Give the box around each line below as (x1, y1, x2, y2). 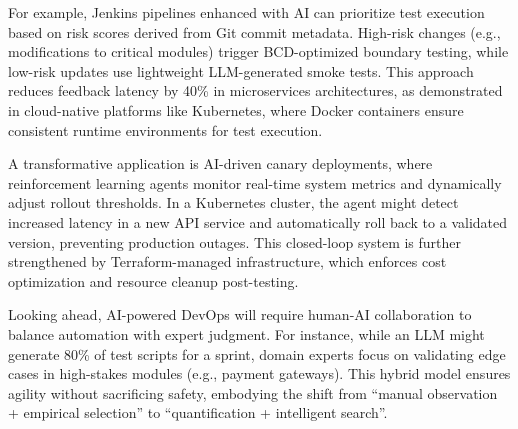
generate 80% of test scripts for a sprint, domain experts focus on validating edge (8, 343, 506, 364)
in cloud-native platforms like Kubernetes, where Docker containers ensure (8, 99, 464, 120)
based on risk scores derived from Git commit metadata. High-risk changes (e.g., (8, 21, 501, 42)
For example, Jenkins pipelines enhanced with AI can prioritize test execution (8, 2, 485, 22)
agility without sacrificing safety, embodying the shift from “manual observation (8, 382, 498, 403)
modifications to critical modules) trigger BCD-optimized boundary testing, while (8, 41, 509, 62)
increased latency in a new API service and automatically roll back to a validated (8, 211, 507, 232)
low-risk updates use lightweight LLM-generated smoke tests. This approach (8, 60, 474, 81)
